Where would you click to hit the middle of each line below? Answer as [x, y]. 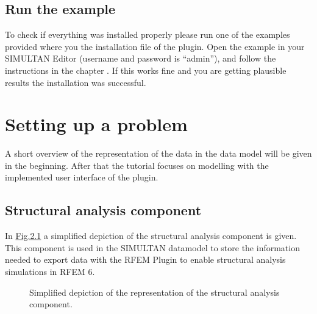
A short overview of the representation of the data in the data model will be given [158, 153]
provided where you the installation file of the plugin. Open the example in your [155, 46]
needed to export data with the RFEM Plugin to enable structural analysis [145, 259]
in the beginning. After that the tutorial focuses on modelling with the [137, 165]
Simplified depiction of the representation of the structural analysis [155, 292]
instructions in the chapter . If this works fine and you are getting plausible [146, 70]
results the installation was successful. [76, 82]
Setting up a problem [96, 124]
